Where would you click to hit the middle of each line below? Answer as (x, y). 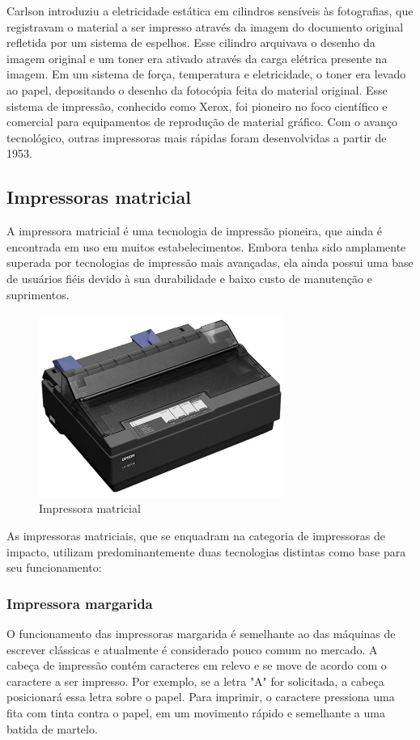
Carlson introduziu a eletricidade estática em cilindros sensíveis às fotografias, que (210, 11)
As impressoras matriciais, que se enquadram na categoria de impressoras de (196, 536)
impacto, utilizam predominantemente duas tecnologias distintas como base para (206, 551)
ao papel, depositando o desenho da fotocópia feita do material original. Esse (197, 89)
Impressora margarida (80, 603)
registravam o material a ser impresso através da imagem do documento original (205, 26)
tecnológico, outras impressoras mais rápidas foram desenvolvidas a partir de (197, 137)
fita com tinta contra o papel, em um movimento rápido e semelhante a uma (196, 713)
